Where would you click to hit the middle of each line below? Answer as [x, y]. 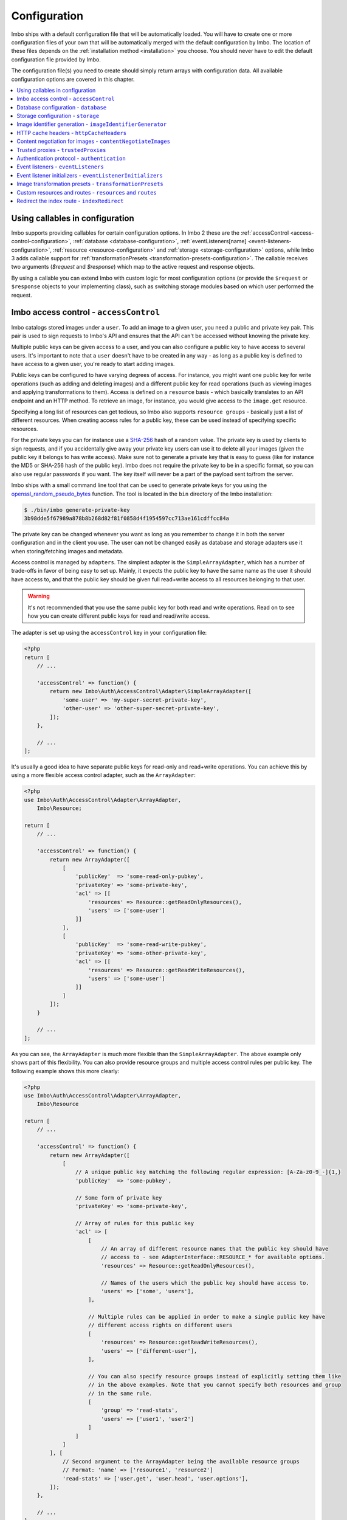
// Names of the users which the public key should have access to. [205, 1283]
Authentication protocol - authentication [71, 159]
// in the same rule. [120, 1393]
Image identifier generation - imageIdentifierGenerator [92, 124]
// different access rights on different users [160, 1325]
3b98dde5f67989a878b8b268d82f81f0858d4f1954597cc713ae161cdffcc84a [127, 518]
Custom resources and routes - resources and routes [87, 192]
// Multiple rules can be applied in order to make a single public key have [207, 1317]
